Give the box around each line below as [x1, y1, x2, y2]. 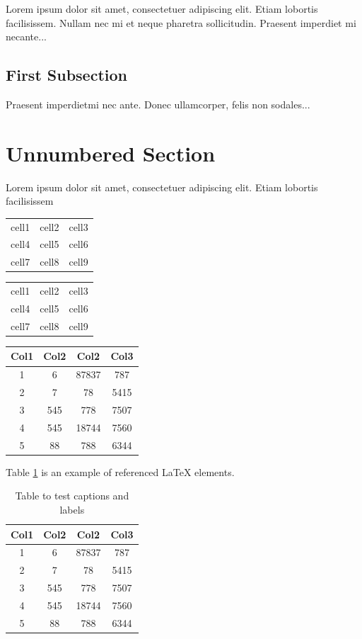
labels [59, 502, 85, 516]
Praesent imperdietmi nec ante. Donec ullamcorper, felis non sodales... [6, 96, 310, 111]
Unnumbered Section [6, 138, 216, 167]
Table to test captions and [15, 488, 129, 503]
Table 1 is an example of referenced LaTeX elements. [6, 464, 235, 479]
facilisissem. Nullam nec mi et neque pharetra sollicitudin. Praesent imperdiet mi [6, 15, 356, 30]
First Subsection [6, 64, 127, 86]
